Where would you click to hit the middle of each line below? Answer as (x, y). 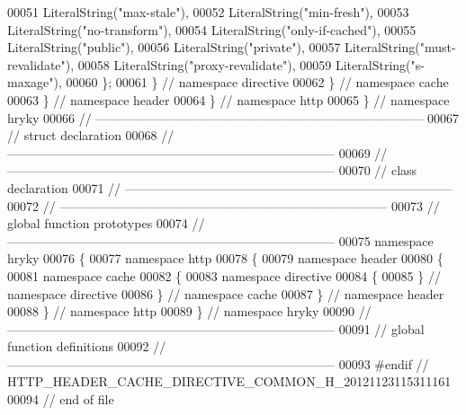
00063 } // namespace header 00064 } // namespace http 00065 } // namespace (229, 99)
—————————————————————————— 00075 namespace (220, 240)
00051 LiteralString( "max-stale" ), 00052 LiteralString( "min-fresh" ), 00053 (208, 12)
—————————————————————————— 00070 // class (212, 170)
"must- (438, 47)
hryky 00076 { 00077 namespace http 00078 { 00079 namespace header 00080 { (225, 258)
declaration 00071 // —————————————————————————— (230, 187)
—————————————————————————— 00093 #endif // (218, 363)
